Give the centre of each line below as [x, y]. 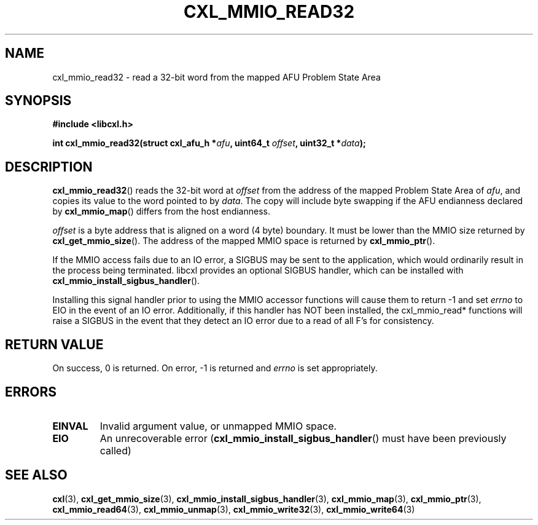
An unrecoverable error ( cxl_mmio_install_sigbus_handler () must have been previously [303, 438]
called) [115, 450]
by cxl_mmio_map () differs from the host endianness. [161, 211]
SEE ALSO [36, 475]
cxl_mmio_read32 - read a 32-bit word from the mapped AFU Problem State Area [216, 77]
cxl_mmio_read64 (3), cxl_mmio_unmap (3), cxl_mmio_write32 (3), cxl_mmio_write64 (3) [234, 509]
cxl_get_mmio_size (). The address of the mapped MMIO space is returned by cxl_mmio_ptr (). [244, 241]
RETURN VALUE [54, 344]
